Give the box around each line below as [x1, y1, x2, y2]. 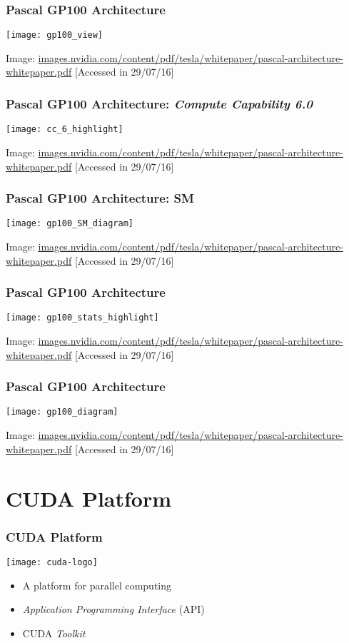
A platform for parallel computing [22, 577, 172, 592]
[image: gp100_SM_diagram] [6, 218, 133, 229]
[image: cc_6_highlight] [6, 124, 123, 135]
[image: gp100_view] [6, 30, 103, 41]
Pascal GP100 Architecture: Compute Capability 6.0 [6, 94, 313, 112]
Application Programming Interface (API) [22, 602, 205, 617]
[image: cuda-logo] [6, 557, 98, 567]
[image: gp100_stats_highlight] [6, 313, 159, 323]
